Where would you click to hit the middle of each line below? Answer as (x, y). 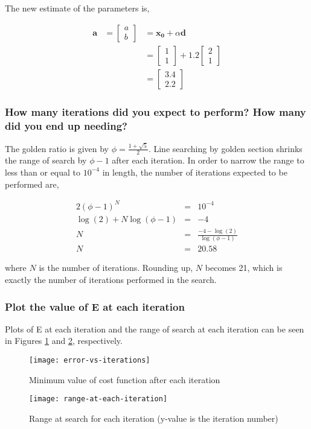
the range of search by (46, 160)
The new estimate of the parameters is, (77, 8)
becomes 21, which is (244, 268)
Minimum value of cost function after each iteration (125, 379)
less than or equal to (43, 172)
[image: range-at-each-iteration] (98, 399)
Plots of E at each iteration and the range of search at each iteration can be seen (155, 329)
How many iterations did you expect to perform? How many (155, 111)
